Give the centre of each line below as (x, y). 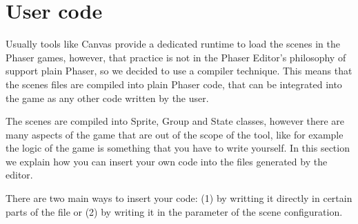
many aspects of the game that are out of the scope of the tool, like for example (175, 134)
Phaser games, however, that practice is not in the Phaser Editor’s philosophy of (176, 57)
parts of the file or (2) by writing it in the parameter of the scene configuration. (174, 211)
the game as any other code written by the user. (107, 98)
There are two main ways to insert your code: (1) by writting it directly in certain (179, 198)
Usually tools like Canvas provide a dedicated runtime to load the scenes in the (173, 44)
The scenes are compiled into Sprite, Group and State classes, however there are (175, 121)
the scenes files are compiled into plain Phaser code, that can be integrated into (174, 84)
